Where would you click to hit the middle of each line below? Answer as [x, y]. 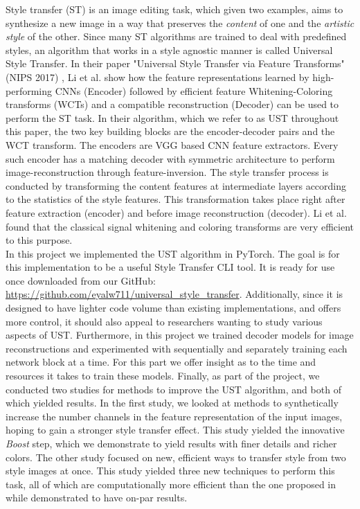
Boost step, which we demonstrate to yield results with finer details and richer [171, 443]
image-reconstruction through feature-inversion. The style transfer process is [167, 172]
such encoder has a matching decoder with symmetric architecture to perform [170, 158]
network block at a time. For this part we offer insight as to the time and [161, 362]
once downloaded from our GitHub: [81, 280]
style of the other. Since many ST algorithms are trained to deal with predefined [176, 36]
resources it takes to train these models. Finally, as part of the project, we [163, 376]
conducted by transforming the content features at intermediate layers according [176, 185]
